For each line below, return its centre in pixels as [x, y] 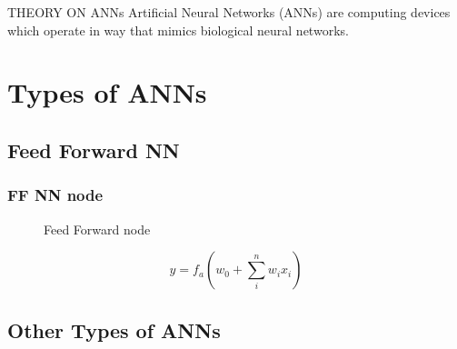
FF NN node [55, 195]
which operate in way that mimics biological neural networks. [178, 30]
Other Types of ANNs [114, 329]
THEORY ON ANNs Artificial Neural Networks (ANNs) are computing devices [229, 12]
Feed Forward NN [94, 150]
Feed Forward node [97, 229]
